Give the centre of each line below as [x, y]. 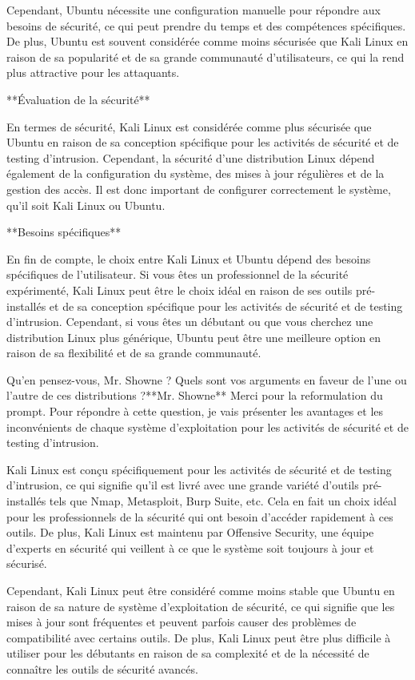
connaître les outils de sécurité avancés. [102, 668]
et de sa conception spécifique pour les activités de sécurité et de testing [226, 306]
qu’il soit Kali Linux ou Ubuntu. [86, 205]
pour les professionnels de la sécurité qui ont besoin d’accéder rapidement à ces [200, 516]
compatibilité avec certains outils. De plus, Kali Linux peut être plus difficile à [199, 637]
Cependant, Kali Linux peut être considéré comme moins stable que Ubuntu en [201, 590]
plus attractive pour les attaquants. [93, 72]
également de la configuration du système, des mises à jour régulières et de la [196, 173]
